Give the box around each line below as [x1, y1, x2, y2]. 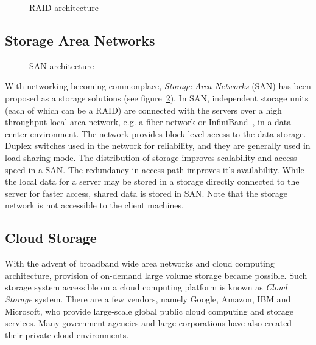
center [5, 127, 27, 140]
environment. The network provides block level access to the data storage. [30, 127, 306, 140]
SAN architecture [29, 59, 94, 72]
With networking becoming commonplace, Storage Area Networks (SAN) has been [5, 80, 311, 92]
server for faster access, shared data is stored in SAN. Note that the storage [5, 186, 288, 199]
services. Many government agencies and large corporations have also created [5, 316, 292, 329]
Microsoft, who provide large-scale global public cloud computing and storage [5, 304, 294, 317]
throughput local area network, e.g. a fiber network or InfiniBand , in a [5, 115, 272, 128]
